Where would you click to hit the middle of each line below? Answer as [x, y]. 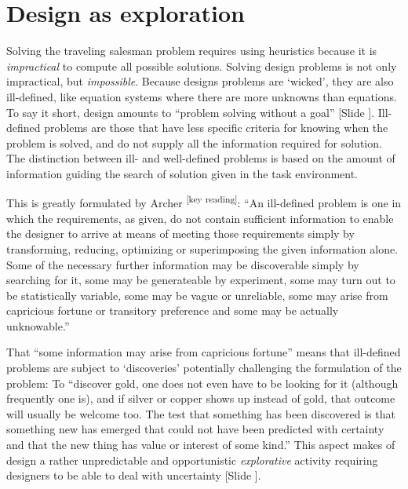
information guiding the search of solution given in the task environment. [182, 173]
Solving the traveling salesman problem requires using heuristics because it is [192, 51]
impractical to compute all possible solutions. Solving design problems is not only [202, 66]
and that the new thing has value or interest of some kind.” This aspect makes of [201, 445]
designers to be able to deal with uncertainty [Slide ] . [134, 475]
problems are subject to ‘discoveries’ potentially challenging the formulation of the [204, 368]
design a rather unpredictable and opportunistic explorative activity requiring [192, 460]
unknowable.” [38, 325]
